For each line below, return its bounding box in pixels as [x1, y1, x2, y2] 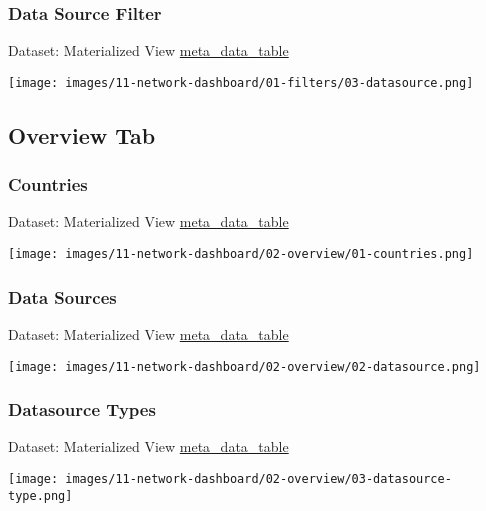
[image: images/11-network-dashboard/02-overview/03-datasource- [8, 472, 452, 486]
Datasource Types [8, 397, 156, 422]
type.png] [8, 488, 73, 503]
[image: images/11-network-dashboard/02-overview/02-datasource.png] [8, 359, 481, 374]
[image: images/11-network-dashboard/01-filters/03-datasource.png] [8, 75, 474, 90]
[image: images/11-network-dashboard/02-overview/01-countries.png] [8, 247, 474, 262]
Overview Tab [8, 119, 156, 150]
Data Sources [8, 284, 117, 309]
